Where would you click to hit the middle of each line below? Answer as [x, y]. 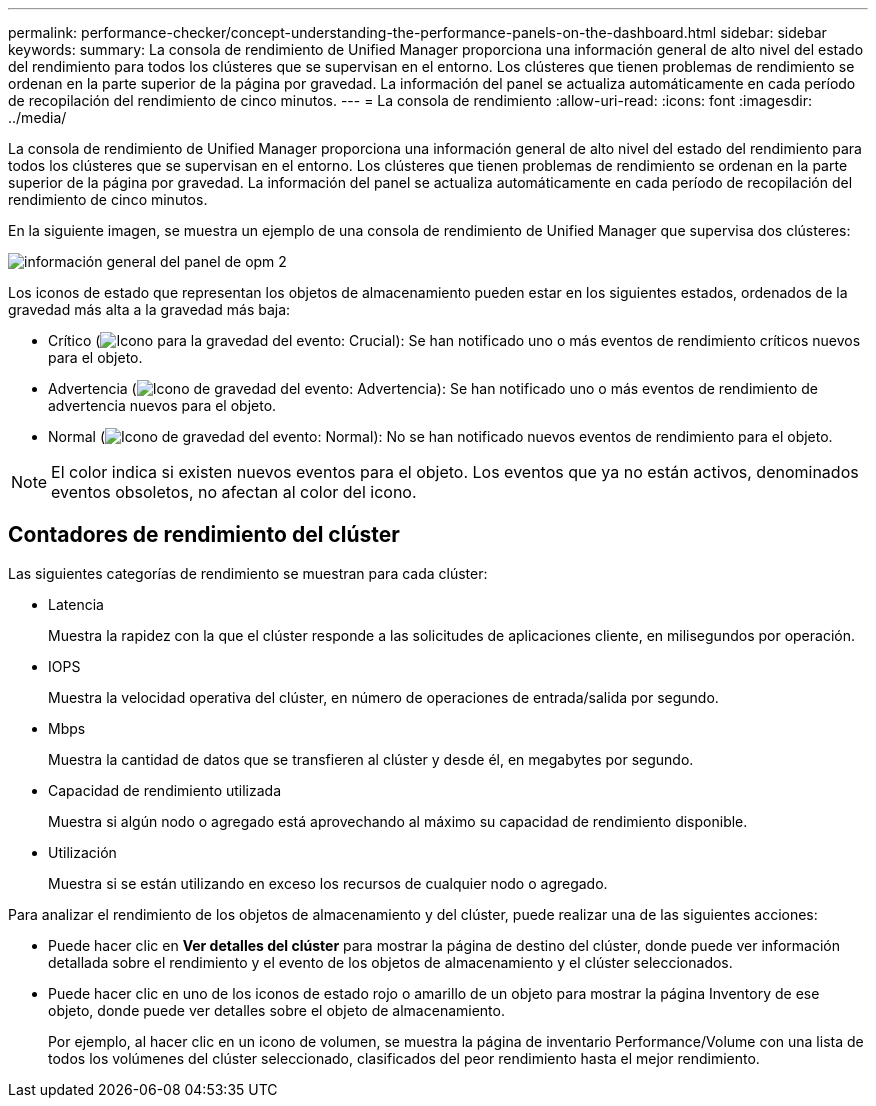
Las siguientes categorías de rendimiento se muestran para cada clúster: [248, 573]
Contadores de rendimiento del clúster [204, 535]
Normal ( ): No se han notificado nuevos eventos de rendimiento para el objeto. [440, 436]
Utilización [82, 852]
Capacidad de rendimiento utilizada [165, 790]
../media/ [37, 117]
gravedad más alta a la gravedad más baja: [149, 309]
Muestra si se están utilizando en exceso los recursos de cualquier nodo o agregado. [328, 883]
